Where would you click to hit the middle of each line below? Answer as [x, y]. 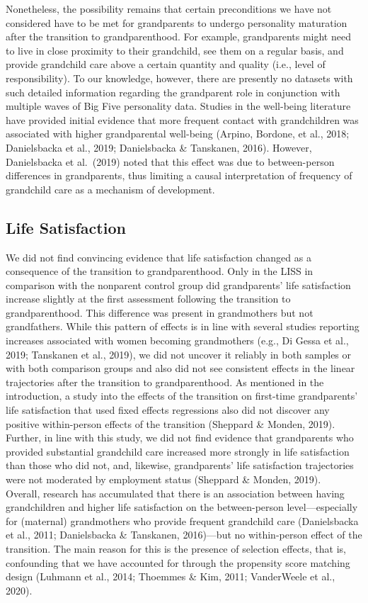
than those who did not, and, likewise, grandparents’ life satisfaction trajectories [180, 465]
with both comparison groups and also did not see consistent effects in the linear [180, 368]
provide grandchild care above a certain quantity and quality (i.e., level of [166, 64]
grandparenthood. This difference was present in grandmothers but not [160, 312]
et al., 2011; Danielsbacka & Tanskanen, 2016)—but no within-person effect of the [184, 535]
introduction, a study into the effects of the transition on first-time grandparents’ [182, 396]
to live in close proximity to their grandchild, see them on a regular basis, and [175, 50]
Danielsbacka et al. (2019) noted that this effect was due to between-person [170, 161]
